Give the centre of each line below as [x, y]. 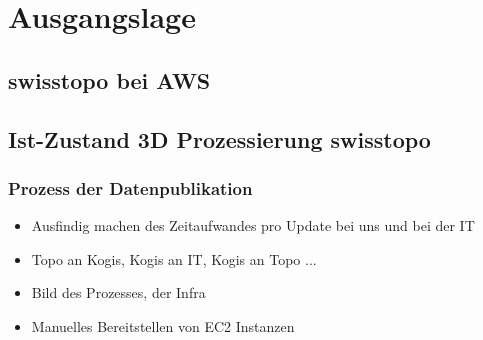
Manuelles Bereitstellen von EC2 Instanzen [163, 325]
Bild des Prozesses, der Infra [118, 292]
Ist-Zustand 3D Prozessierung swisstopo [219, 138]
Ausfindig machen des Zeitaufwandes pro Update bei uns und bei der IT [253, 225]
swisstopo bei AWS [109, 79]
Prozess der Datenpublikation [130, 187]
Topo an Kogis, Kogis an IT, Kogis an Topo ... [174, 258]
